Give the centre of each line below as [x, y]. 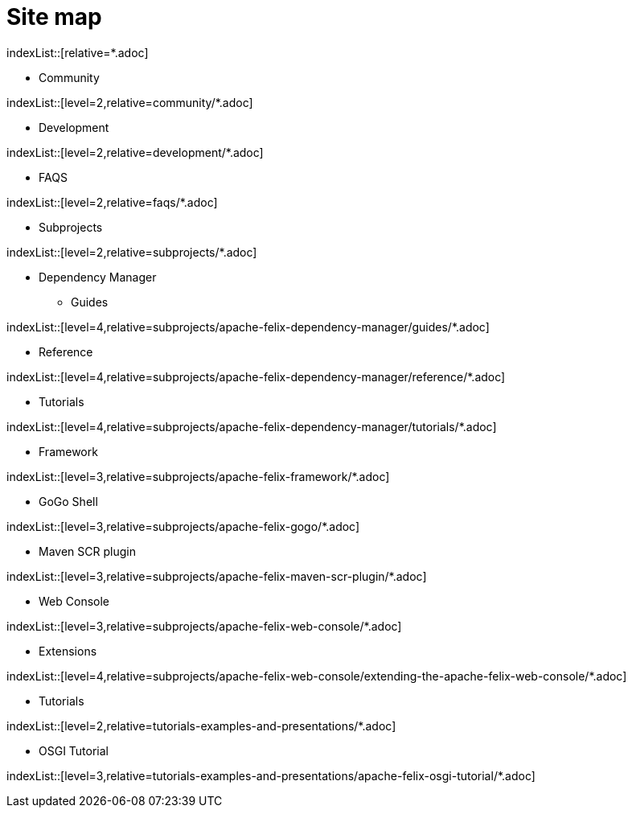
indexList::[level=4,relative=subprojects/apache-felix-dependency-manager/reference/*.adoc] [256, 376]
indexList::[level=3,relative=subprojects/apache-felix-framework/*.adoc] [198, 476]
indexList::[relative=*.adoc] [78, 52]
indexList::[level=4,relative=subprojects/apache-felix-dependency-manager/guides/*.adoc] [248, 327]
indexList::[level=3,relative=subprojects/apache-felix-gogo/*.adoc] [183, 526]
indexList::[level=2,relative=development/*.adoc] [135, 152]
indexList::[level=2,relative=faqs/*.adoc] [112, 202]
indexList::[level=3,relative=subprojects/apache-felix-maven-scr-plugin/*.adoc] [217, 576]
